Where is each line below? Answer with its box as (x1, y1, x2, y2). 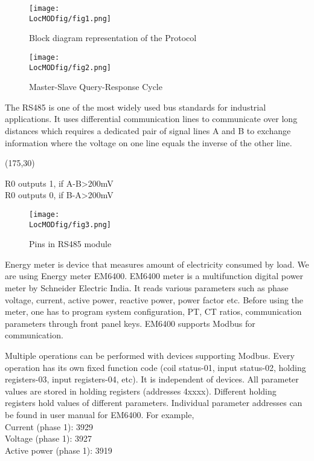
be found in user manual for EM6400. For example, (5, 408, 194, 421)
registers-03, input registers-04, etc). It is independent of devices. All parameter (5, 373, 299, 385)
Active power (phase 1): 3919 (5, 443, 112, 456)
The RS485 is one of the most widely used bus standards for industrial (5, 100, 266, 113)
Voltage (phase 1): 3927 (5, 432, 92, 445)
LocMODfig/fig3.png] (29, 220, 112, 229)
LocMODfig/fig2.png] (29, 63, 112, 72)
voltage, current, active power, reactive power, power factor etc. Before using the (5, 293, 304, 306)
